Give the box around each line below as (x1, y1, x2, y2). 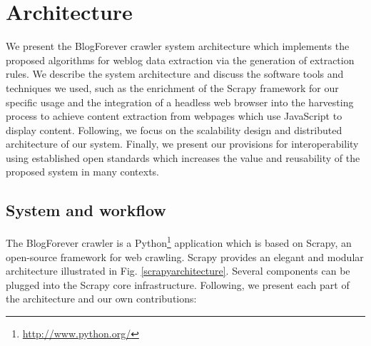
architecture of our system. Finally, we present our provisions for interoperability (6, 136, 359, 151)
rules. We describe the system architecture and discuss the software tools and (6, 66, 344, 81)
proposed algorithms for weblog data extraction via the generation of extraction (6, 52, 355, 67)
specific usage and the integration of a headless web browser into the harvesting (6, 94, 354, 109)
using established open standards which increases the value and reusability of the (6, 150, 360, 165)
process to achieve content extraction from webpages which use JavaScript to (6, 108, 342, 123)
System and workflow (6, 199, 166, 221)
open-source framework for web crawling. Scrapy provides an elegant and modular (6, 249, 364, 264)
